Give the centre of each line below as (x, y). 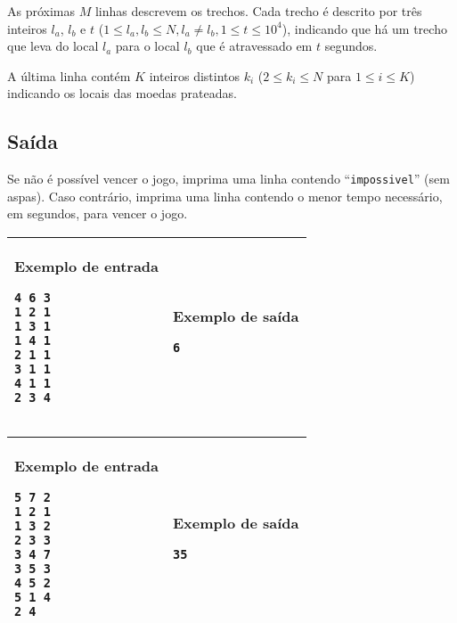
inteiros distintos (195, 75)
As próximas (41, 11)
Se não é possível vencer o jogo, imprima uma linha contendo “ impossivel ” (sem (228, 179)
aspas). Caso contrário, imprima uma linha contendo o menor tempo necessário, (225, 196)
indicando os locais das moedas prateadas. (122, 93)
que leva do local (53, 46)
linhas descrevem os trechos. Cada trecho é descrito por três (258, 11)
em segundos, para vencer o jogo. (98, 213)
